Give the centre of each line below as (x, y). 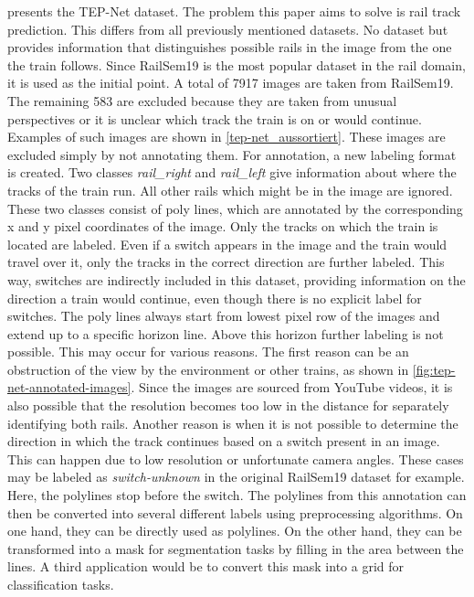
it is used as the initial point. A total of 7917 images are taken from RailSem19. (231, 83)
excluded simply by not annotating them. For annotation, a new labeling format (232, 154)
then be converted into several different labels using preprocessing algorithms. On (235, 512)
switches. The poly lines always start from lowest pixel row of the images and (224, 316)
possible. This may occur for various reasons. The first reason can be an (208, 352)
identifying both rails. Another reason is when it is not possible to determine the (233, 423)
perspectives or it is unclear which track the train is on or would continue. (215, 118)
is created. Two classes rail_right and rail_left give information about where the (232, 172)
